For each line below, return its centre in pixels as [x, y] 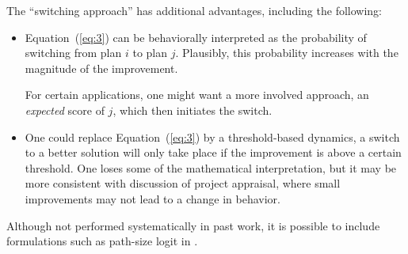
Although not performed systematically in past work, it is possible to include [193, 225]
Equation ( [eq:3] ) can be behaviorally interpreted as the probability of [196, 37]
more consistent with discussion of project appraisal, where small [183, 183]
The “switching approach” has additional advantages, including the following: [194, 10]
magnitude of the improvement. [101, 68]
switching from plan [73, 53]
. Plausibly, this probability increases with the [287, 53]
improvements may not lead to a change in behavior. [153, 198]
